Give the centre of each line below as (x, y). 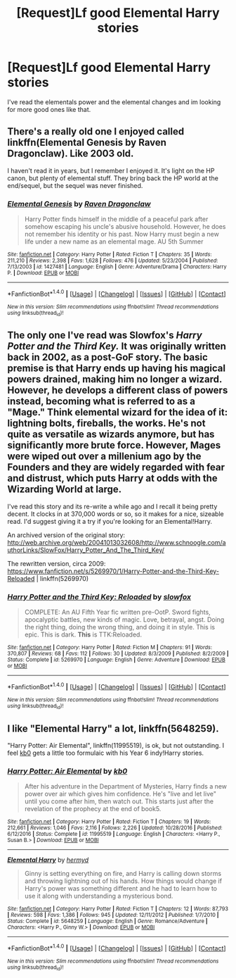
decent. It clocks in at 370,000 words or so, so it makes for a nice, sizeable (116, 514)
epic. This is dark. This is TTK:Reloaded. (83, 634)
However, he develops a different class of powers (118, 390)
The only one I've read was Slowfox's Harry (105, 336)
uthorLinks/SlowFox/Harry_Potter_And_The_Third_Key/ (86, 550)
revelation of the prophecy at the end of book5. (93, 809)
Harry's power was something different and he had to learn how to (121, 889)
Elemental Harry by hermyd (48, 860)
